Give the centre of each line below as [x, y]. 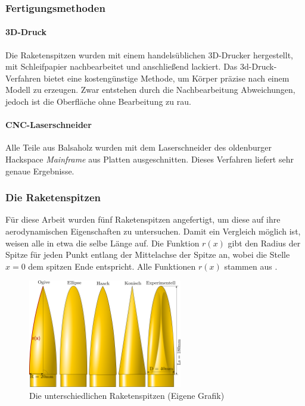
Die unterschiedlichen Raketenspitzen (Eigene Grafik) [127, 395]
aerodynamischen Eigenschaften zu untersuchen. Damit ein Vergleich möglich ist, [153, 231]
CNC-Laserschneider [49, 125]
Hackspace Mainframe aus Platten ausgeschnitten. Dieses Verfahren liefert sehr [150, 159]
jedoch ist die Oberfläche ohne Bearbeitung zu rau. [98, 101]
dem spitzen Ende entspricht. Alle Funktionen [112, 266]
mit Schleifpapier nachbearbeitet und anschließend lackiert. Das [122, 66]
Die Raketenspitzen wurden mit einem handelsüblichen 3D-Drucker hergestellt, [149, 54]
